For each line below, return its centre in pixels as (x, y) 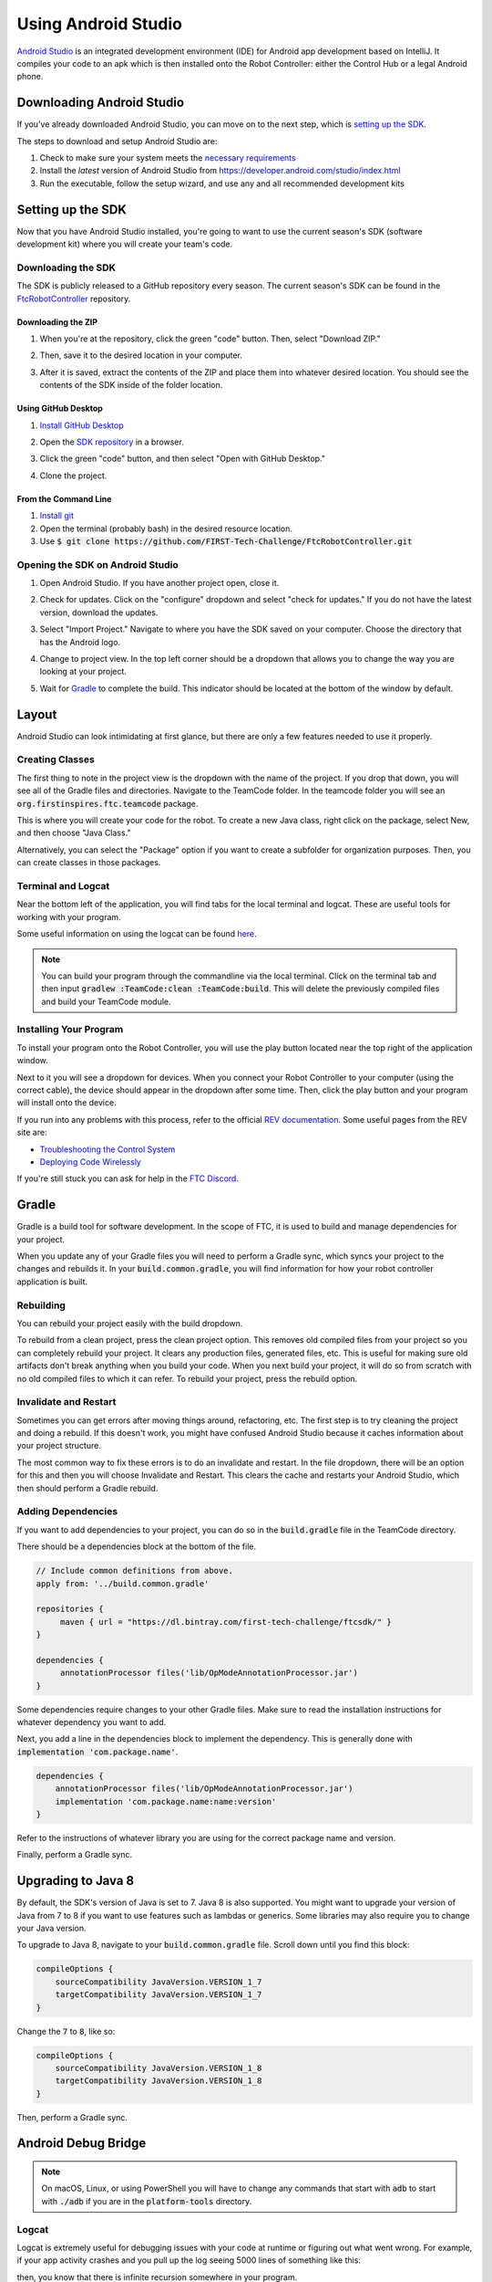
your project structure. (59, 1446)
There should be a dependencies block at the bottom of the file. (137, 1546)
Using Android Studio (99, 24)
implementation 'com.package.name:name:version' (166, 1801)
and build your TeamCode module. (107, 1001)
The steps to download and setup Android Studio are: (117, 141)
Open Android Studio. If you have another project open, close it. (159, 583)
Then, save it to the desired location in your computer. (141, 355)
